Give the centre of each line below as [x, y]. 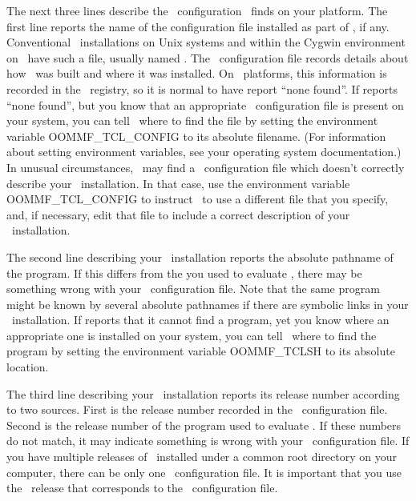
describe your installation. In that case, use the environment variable [178, 183]
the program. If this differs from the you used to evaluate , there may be [184, 273]
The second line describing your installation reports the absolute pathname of [200, 257]
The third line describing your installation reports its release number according [203, 393]
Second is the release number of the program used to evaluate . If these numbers [204, 425]
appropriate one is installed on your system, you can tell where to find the [192, 335]
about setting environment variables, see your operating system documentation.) [204, 152]
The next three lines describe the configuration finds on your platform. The [197, 10]
